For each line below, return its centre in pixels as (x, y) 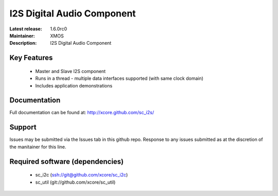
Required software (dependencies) (67, 161)
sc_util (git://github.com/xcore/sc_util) (75, 182)
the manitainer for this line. (38, 147)
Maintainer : (22, 35)
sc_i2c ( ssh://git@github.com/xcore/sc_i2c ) (82, 175)
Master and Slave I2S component (71, 71)
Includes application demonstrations (74, 85)
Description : (23, 43)
